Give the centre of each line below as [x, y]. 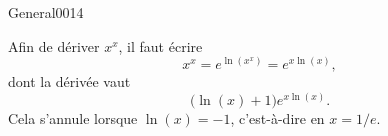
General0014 [46, 12]
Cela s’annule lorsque [73, 117]
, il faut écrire [160, 45]
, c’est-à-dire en [277, 117]
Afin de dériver [54, 45]
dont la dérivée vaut [69, 81]
